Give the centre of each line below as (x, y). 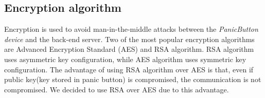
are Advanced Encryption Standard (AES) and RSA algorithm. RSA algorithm (129, 49)
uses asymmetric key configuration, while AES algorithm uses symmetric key (125, 59)
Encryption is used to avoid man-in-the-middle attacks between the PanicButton (131, 29)
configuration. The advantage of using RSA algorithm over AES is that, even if (129, 69)
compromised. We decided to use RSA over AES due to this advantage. (117, 89)
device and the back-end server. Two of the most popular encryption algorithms (129, 39)
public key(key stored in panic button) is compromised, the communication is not (133, 79)
